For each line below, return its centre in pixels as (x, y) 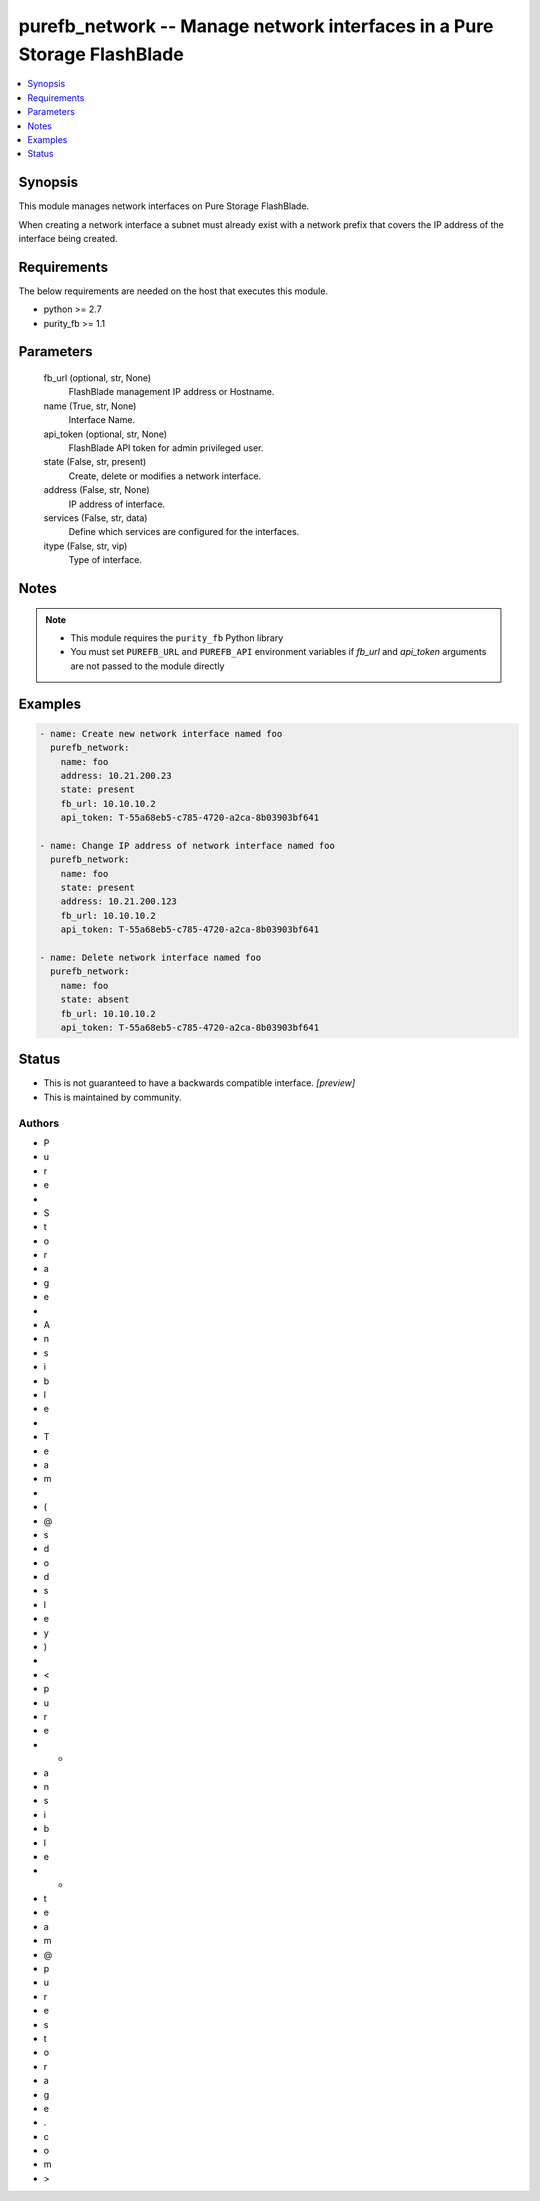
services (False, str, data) (95, 517)
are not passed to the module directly (147, 666)
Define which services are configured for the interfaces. (184, 532)
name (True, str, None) (90, 406)
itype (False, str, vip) (85, 546)
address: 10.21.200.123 (118, 901)
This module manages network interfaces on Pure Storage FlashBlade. (164, 206)
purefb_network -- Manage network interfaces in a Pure (256, 26)
